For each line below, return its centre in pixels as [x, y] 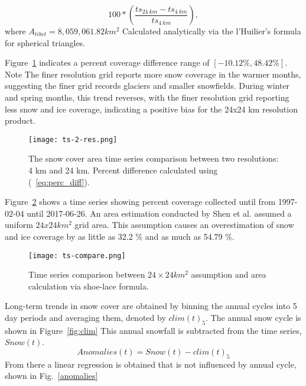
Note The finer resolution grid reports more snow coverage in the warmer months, [153, 74]
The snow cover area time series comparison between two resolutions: [154, 158]
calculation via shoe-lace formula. [89, 286]
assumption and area [229, 274]
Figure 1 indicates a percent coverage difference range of [107, 62]
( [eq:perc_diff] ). [59, 181]
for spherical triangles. [45, 42]
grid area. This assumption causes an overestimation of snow [184, 225]
